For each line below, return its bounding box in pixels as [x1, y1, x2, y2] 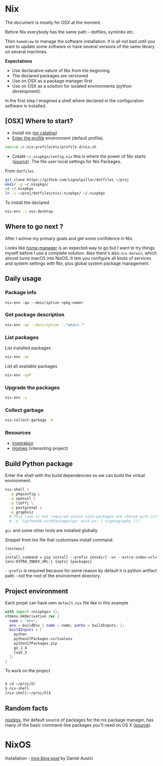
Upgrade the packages [5, 384, 60, 391]
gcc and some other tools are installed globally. [5, 528, 98, 533]
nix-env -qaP [5, 372, 32, 378]
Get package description [5, 311, 65, 318]
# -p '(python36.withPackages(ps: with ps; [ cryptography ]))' [9, 519, 142, 524]
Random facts [5, 704, 49, 712]
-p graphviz [9, 510, 34, 514]
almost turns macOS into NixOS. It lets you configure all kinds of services [5, 255, 151, 261]
